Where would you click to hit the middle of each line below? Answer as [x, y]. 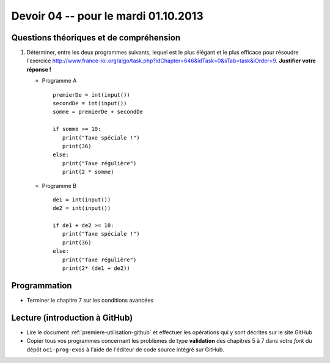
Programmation [42, 286]
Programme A [59, 81]
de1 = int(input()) [82, 200]
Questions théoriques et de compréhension [96, 38]
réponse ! [39, 69]
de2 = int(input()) [82, 208]
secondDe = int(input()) [90, 103]
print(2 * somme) [88, 172]
